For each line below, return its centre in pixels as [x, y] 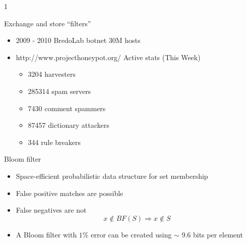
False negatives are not [51, 210]
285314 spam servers [59, 91]
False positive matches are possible [70, 193]
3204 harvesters [52, 74]
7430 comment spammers [67, 108]
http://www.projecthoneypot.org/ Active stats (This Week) [108, 57]
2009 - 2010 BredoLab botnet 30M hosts [78, 40]
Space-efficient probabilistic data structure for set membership [112, 176]
